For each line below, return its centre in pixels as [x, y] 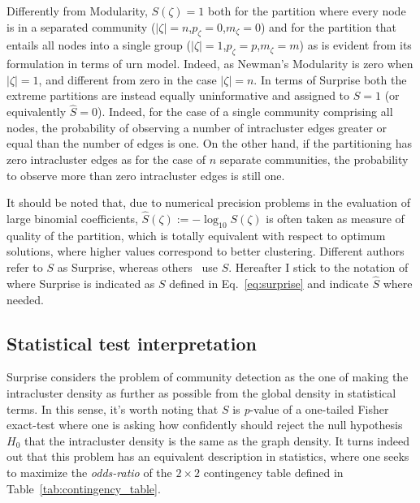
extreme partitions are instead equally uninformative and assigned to [178, 95]
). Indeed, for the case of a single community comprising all [245, 112]
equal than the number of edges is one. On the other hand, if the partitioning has [209, 143]
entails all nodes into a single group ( [99, 45]
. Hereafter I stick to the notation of [318, 267]
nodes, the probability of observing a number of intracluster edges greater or [197, 127]
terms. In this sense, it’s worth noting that [113, 408]
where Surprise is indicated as [81, 283]
